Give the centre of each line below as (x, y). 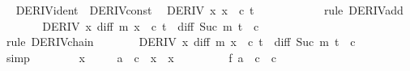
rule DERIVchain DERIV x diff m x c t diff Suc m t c (181, 42)
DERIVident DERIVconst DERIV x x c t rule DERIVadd (209, 10)
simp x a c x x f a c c (141, 57)
